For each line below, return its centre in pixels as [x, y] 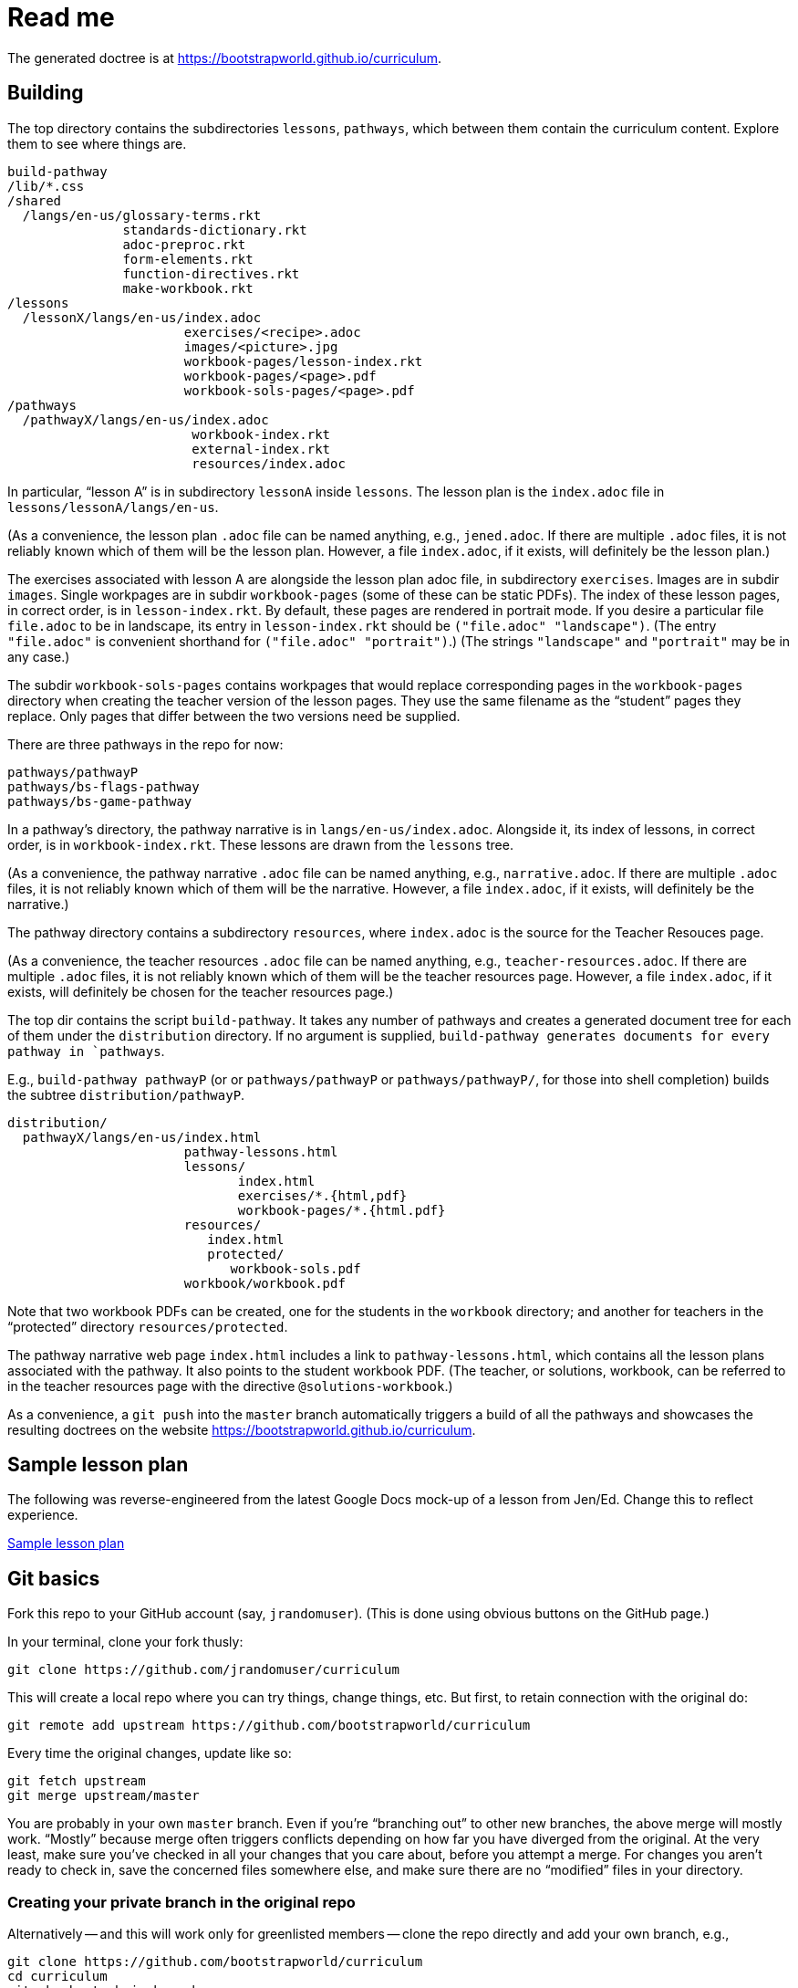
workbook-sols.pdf [295, 1268]
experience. [43, 1515]
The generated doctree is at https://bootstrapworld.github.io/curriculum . [224, 58]
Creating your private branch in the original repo [181, 1902]
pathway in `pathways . [86, 1051]
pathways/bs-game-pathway [100, 801]
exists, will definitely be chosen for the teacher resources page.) [201, 991]
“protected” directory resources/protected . [148, 1326]
